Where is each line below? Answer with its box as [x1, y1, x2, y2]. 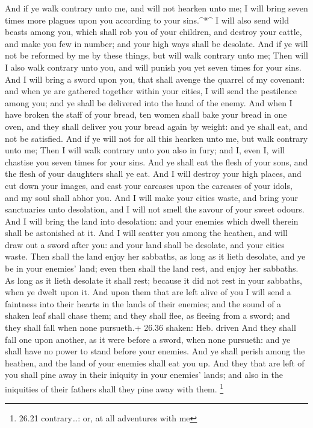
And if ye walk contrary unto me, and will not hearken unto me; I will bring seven [5, 2, 308, 14]
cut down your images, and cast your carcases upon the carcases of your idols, [5, 179, 293, 191]
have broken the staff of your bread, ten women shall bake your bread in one [5, 108, 287, 121]
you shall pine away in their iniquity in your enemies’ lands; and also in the [5, 368, 284, 381]
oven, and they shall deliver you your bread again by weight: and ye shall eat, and [5, 120, 308, 132]
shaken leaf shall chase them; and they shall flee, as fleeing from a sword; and [5, 309, 290, 322]
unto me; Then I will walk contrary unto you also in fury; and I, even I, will [5, 144, 285, 156]
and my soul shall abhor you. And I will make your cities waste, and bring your [5, 191, 298, 203]
